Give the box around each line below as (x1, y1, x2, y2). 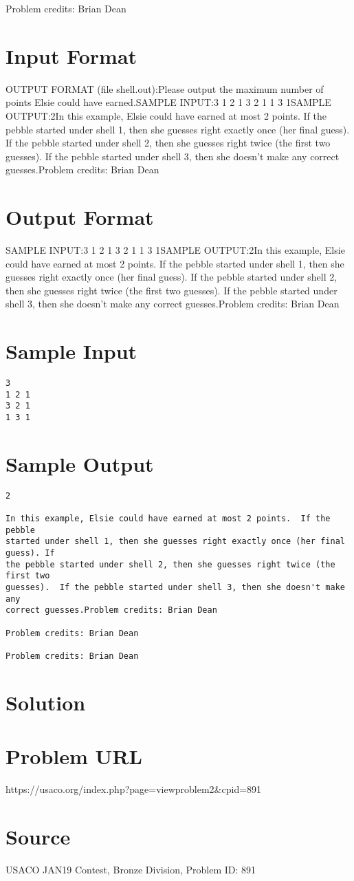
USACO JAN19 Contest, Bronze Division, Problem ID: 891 (5, 862, 256, 876)
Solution (5, 688, 86, 716)
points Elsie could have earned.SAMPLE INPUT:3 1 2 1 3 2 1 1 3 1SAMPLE (5, 95, 331, 109)
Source (5, 822, 71, 850)
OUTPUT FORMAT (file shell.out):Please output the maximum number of (5, 81, 324, 96)
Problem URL (5, 742, 142, 770)
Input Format (5, 41, 137, 69)
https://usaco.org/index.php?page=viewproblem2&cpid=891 (5, 782, 262, 796)
